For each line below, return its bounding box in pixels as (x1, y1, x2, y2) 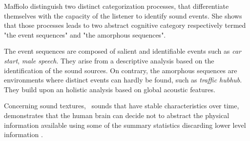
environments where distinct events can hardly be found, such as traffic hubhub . (4, 75, 242, 85)
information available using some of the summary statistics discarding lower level (4, 120, 246, 130)
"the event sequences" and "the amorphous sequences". (4, 29, 166, 40)
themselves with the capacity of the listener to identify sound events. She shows (4, 10, 242, 20)
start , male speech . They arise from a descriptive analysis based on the (4, 55, 214, 65)
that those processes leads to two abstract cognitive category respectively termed (4, 20, 246, 30)
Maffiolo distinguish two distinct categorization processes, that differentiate (4, 1, 229, 11)
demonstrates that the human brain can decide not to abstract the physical (4, 110, 229, 120)
